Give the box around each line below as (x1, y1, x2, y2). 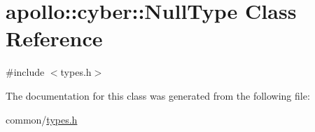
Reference (6, 24, 103, 53)
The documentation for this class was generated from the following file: (6, 88, 310, 103)
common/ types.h (6, 112, 78, 126)
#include (6, 65, 45, 79)
